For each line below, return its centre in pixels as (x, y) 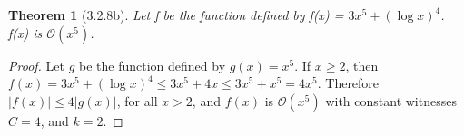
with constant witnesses (391, 100)
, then (362, 65)
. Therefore (348, 83)
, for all (137, 100)
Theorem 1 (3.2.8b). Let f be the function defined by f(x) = (176, 15)
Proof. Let (36, 65)
